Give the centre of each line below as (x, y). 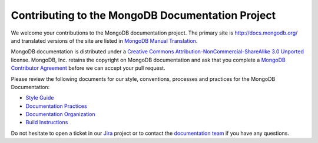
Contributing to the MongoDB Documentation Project (143, 15)
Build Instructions (47, 122)
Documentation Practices (57, 106)
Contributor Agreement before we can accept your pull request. (88, 68)
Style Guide (40, 98)
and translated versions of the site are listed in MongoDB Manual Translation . (104, 40)
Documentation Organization (60, 114)
